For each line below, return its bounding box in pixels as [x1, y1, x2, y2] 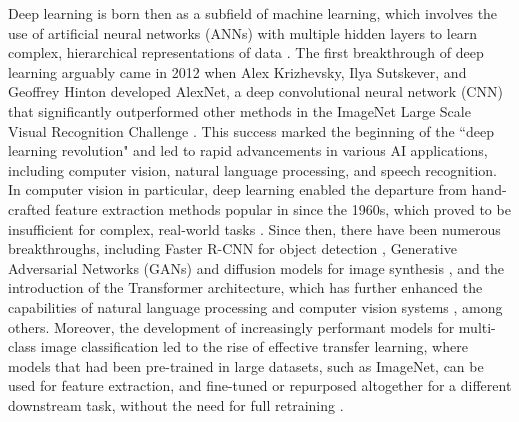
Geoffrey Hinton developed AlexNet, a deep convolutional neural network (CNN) [8, 81, 503, 102]
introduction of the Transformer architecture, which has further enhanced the [8, 277, 483, 298]
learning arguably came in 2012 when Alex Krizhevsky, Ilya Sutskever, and [8, 61, 467, 82]
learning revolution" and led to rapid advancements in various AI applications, [8, 140, 488, 161]
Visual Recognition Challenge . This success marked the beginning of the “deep [8, 120, 494, 141]
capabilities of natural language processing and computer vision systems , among [8, 296, 503, 317]
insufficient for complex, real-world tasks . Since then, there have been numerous [8, 218, 501, 239]
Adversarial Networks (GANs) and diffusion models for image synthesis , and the [8, 257, 504, 278]
